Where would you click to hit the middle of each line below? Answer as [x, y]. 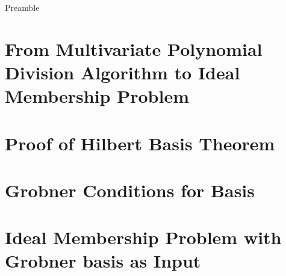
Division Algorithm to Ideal [123, 72]
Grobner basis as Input [103, 261]
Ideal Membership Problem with [143, 237]
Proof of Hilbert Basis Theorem [140, 143]
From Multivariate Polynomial [134, 48]
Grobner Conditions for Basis [130, 190]
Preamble [22, 7]
